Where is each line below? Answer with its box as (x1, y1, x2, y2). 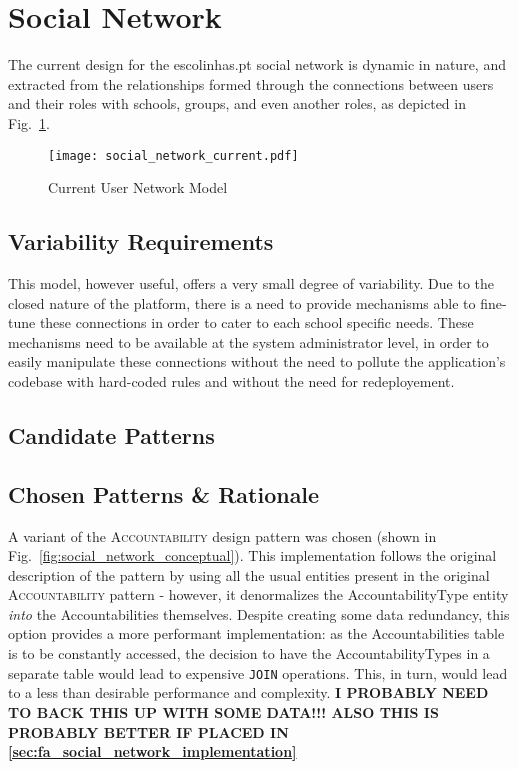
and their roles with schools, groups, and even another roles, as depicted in (8, 93, 466, 114)
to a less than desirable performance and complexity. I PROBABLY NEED (8, 682, 489, 703)
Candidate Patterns (8, 419, 215, 450)
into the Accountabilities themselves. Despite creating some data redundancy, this (8, 603, 510, 624)
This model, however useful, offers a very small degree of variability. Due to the (8, 272, 494, 293)
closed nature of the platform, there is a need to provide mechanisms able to (8, 292, 476, 313)
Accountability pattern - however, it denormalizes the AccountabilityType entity (8, 584, 509, 605)
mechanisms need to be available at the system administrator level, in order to (8, 331, 489, 352)
